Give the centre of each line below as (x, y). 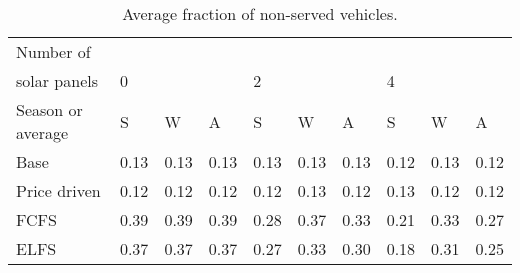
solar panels (57, 80)
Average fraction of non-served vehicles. (260, 13)
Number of (53, 51)
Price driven (58, 190)
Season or (49, 109)
